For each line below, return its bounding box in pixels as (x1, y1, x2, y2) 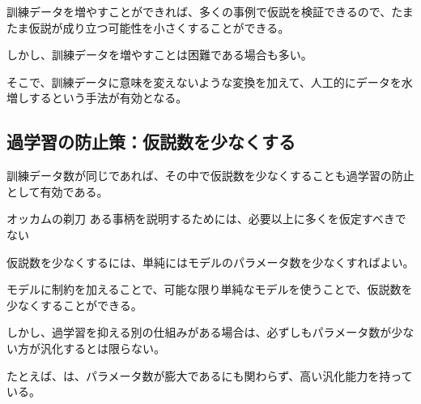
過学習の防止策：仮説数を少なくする (6, 129, 296, 154)
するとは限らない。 (62, 339, 165, 356)
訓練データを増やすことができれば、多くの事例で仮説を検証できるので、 (6, 3, 392, 19)
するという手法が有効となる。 (28, 89, 188, 106)
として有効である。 (6, 183, 108, 200)
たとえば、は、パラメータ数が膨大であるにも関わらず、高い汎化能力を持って (6, 367, 413, 384)
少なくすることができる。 (6, 296, 142, 313)
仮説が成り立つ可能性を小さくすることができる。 (28, 19, 290, 36)
